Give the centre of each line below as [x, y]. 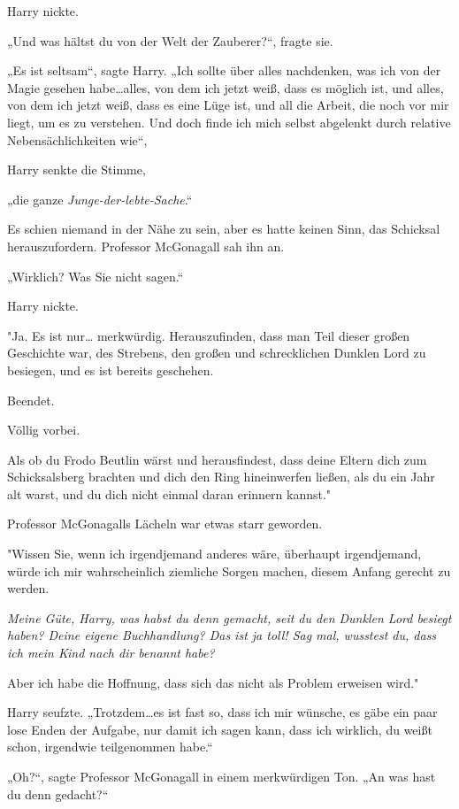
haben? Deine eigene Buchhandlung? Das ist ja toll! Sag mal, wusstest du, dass [222, 635]
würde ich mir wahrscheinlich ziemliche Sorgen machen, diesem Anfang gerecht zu [229, 570]
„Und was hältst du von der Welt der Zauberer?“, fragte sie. [170, 40]
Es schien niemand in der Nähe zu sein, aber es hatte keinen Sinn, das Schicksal [224, 229]
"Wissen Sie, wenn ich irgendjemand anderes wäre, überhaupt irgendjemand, [214, 554]
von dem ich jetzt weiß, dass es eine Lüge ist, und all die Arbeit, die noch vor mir [228, 105]
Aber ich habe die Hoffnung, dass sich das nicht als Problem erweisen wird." [213, 682]
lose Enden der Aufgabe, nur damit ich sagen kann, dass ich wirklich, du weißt [220, 729]
